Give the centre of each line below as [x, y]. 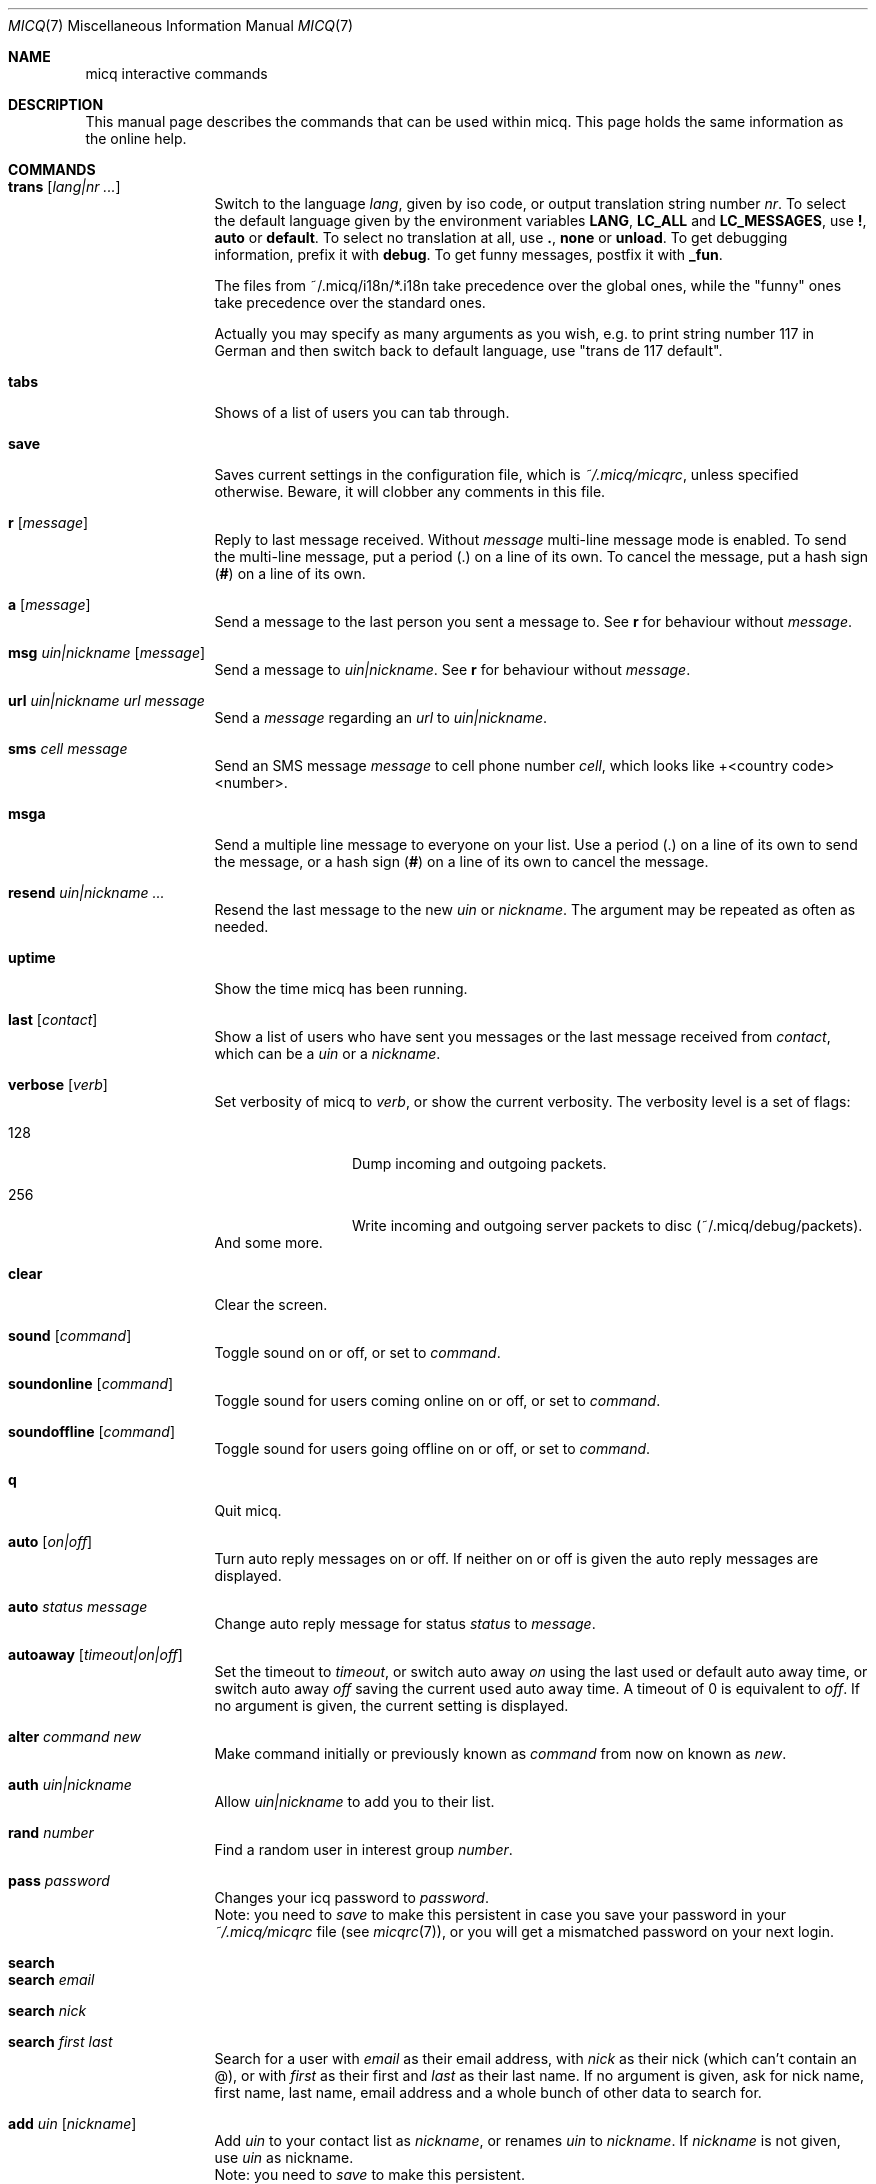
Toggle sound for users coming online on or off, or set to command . [437, 1400]
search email [51, 1979]
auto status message [78, 1606]
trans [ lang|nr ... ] [64, 186]
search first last [60, 2041]
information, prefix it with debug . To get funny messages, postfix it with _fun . [468, 254]
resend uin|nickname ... [86, 892]
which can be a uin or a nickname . [327, 1053]
